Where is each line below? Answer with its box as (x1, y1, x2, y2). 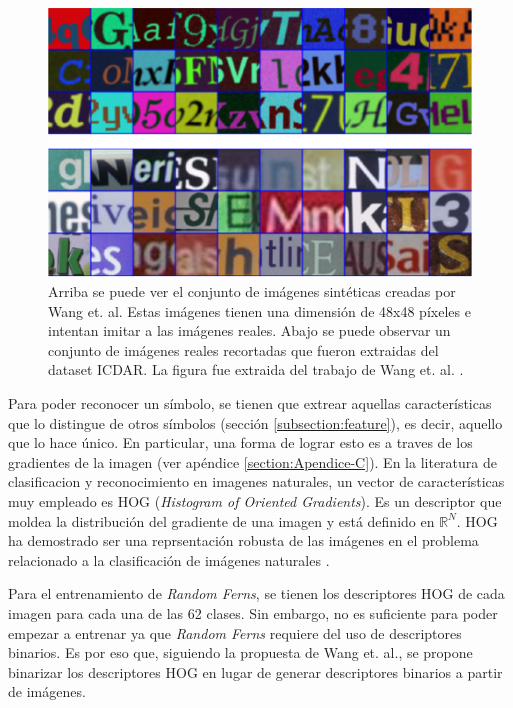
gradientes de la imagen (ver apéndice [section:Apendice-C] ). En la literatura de (8, 451, 497, 472)
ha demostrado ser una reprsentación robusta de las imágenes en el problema (8, 530, 479, 551)
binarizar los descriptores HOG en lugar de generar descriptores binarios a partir (8, 661, 503, 682)
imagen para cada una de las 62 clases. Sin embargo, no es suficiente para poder (8, 602, 498, 623)
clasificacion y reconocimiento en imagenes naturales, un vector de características (8, 471, 505, 492)
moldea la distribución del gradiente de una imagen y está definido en (8, 510, 435, 531)
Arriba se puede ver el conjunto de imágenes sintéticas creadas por (48, 281, 456, 302)
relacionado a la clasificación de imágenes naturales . (8, 549, 330, 570)
